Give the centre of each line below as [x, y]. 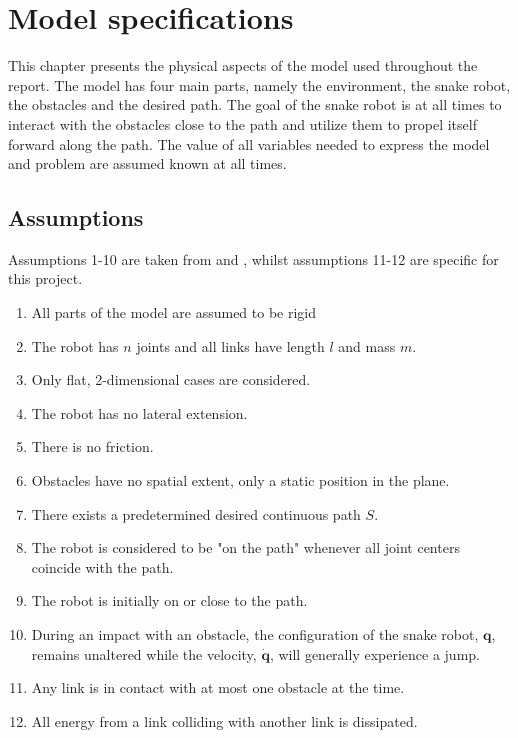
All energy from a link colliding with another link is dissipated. [224, 720]
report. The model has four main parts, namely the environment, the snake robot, [259, 84]
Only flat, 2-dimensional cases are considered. [171, 379]
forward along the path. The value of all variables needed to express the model [249, 143]
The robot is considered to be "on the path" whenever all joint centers [245, 547]
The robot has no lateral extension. [139, 412]
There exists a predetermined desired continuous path [196, 513]
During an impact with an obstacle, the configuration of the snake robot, [255, 634]
